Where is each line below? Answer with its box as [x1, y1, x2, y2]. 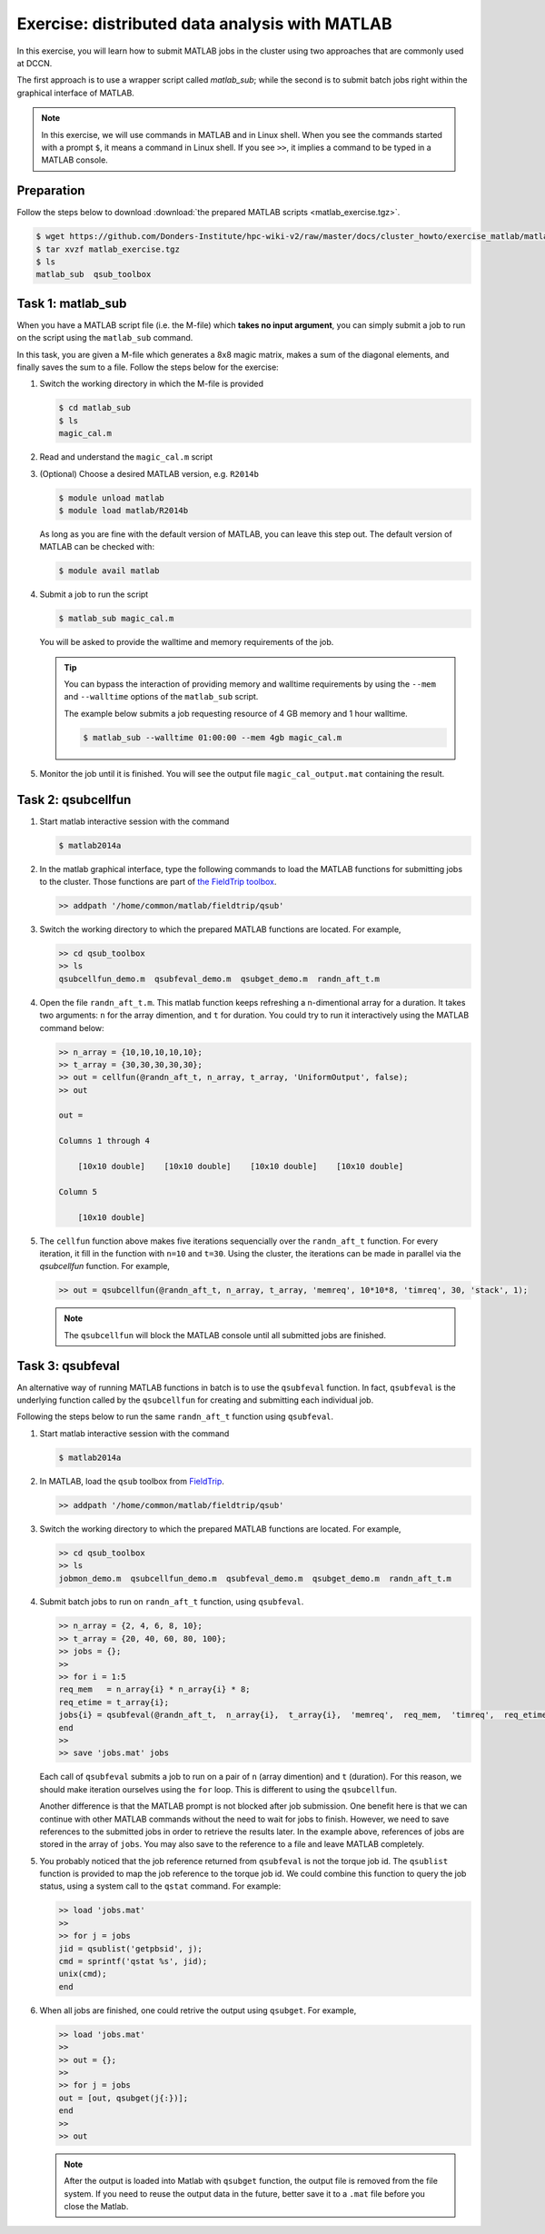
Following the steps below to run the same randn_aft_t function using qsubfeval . [16, 1411, 334, 1422]
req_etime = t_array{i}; [58, 1697, 170, 1707]
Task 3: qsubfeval [16, 1358, 120, 1374]
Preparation [16, 183, 85, 199]
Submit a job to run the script [39, 589, 149, 600]
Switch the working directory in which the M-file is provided [39, 378, 263, 390]
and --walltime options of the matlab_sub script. [64, 691, 259, 702]
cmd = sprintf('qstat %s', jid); [58, 1956, 208, 1967]
